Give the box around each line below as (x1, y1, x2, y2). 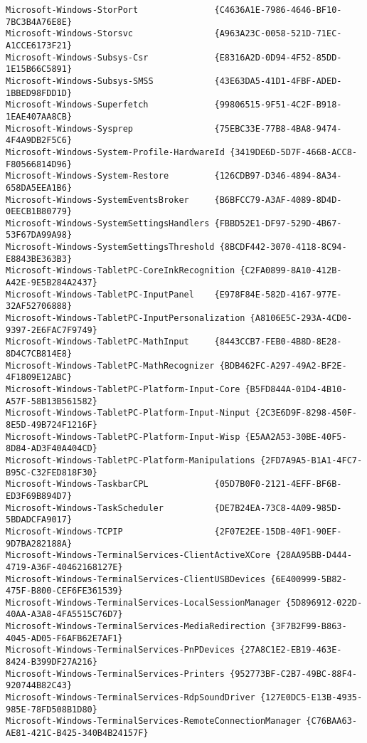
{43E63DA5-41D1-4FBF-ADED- (214, 75, 342, 86)
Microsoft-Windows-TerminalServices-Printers (6, 668, 225, 679)
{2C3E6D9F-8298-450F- (255, 408, 357, 418)
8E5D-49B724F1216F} (6, 419, 97, 430)
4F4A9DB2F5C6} (6, 135, 73, 146)
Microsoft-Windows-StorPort (6, 5, 139, 15)
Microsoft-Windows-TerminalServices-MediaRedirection (6, 621, 266, 632)
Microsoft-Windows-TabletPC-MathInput (6, 337, 189, 347)
